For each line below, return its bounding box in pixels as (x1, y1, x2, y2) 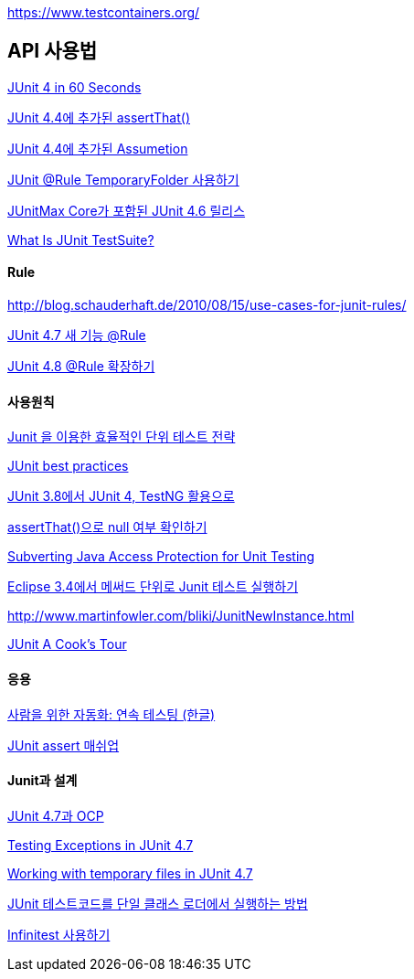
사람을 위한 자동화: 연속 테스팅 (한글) (7, 706, 216, 722)
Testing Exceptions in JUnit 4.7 (7, 836, 194, 853)
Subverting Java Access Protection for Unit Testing (7, 548, 315, 565)
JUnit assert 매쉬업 (7, 737, 120, 753)
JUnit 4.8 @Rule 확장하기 (7, 358, 155, 375)
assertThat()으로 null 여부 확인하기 (7, 519, 207, 536)
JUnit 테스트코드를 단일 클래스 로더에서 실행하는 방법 (7, 895, 308, 911)
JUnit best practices (7, 458, 129, 474)
